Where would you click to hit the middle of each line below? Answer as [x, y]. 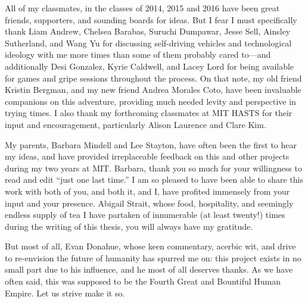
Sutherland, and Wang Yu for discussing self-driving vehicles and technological [148, 43]
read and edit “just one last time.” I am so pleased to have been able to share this [154, 179]
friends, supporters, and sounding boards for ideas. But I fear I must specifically [151, 19]
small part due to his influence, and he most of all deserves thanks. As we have [149, 269]
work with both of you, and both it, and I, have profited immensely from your [147, 191]
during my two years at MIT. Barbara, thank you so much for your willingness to [153, 168]
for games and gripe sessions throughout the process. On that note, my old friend [153, 78]
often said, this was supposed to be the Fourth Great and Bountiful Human [143, 281]
